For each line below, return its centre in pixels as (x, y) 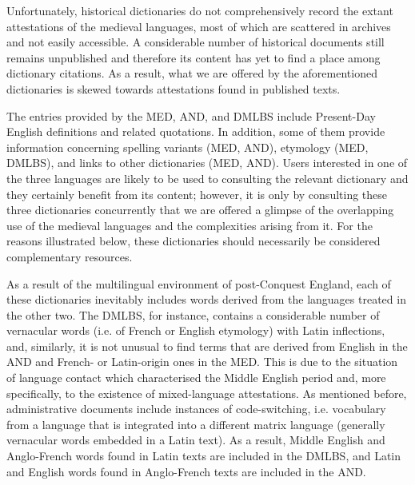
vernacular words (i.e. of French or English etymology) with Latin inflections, (196, 330)
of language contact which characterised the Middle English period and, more (196, 378)
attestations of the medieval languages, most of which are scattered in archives (199, 26)
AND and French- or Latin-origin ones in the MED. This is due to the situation (202, 362)
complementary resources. (70, 256)
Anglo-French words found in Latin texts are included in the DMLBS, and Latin (204, 456)
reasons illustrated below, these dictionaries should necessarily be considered (194, 241)
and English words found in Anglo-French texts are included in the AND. (186, 471)
